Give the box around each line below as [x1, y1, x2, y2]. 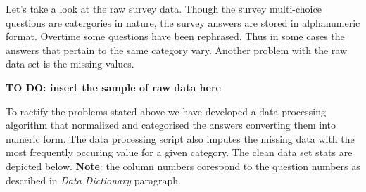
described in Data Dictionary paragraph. [6, 172, 181, 187]
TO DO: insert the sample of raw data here [6, 79, 221, 94]
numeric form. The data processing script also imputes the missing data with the [6, 131, 355, 146]
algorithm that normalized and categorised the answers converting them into [6, 117, 336, 132]
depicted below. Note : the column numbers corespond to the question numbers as [6, 158, 360, 173]
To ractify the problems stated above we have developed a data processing [6, 103, 326, 118]
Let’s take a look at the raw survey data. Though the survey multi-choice [6, 1, 322, 15]
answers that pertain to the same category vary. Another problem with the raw [6, 42, 348, 57]
